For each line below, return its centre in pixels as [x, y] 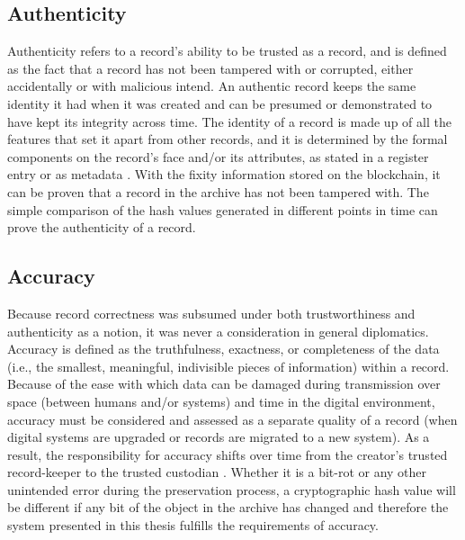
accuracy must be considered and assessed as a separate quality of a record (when [232, 419]
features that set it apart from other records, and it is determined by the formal [228, 139]
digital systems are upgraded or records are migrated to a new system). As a [219, 437]
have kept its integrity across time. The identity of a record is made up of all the [229, 121]
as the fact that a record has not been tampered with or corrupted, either [210, 68]
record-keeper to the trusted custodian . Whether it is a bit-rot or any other [217, 472]
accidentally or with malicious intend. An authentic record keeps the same [212, 86]
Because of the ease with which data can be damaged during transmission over [224, 384]
